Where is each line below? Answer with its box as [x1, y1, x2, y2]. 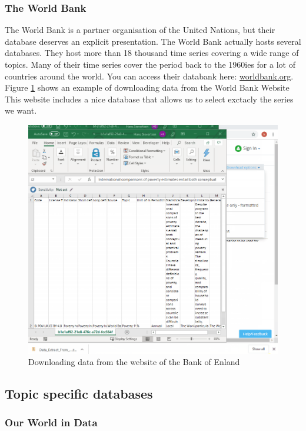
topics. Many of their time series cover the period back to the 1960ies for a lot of [5, 58, 295, 70]
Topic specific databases [5, 384, 153, 403]
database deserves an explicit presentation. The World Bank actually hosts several [5, 35, 301, 47]
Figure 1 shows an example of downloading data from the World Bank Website [5, 81, 290, 94]
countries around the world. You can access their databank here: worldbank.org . [5, 69, 294, 82]
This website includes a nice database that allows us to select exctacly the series [5, 92, 294, 105]
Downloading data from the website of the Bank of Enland [28, 356, 240, 368]
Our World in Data [5, 415, 98, 430]
